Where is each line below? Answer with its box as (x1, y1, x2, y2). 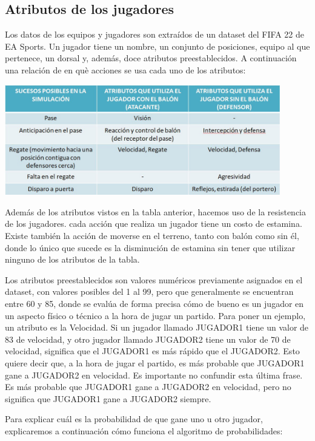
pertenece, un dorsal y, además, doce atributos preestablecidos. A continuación (5, 52, 297, 64)
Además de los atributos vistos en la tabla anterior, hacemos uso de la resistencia (5, 205, 307, 218)
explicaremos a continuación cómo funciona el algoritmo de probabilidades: (5, 424, 283, 437)
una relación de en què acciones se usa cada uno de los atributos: (5, 63, 246, 76)
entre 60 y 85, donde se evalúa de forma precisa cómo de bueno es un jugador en (5, 297, 304, 309)
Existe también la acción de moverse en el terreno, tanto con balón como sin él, (5, 229, 299, 241)
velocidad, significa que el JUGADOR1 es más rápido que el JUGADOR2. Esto (5, 345, 300, 357)
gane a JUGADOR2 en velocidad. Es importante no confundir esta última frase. (5, 368, 303, 381)
